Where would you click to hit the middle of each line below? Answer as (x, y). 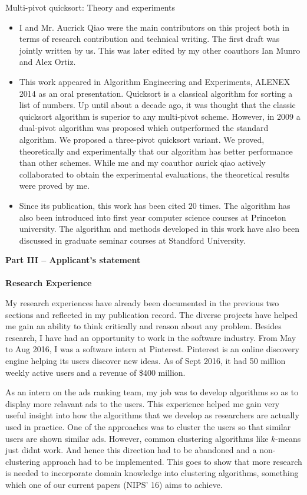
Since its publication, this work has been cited (103, 205)
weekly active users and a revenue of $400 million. (95, 372)
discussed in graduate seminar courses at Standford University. (132, 240)
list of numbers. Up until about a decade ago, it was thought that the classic (157, 105)
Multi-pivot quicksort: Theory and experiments (90, 7)
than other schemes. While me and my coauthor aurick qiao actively (142, 163)
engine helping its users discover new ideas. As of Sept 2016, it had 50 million (146, 361)
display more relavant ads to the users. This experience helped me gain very (143, 403)
